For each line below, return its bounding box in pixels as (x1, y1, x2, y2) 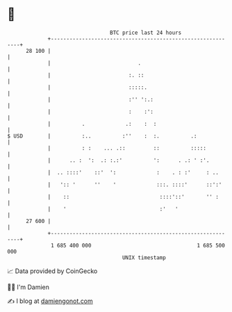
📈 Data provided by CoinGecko (7, 267, 98, 275)
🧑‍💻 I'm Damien (7, 283, 50, 291)
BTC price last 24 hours (110, 29, 182, 36)
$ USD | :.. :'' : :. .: (7, 132, 197, 140)
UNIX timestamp (122, 254, 167, 261)
